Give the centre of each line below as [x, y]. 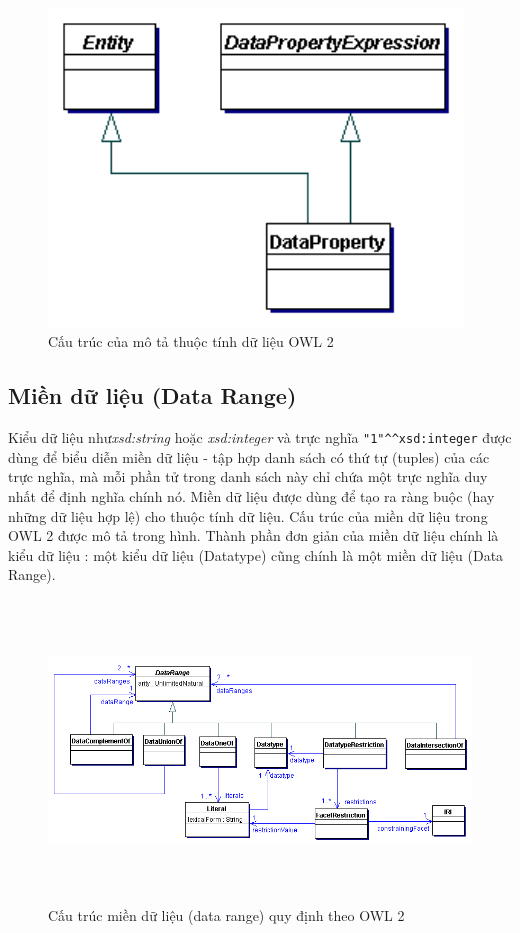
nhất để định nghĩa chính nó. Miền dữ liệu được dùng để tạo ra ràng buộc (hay [251, 496]
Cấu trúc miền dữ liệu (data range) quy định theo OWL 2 [226, 914]
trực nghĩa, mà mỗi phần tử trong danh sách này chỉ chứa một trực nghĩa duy [248, 476]
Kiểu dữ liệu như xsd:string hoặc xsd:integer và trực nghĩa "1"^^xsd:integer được [260, 437]
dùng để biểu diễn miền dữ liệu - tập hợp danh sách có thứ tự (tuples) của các [249, 456]
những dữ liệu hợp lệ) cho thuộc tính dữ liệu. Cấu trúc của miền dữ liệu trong [248, 515]
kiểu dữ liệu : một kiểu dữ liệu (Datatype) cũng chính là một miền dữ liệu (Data [256, 554]
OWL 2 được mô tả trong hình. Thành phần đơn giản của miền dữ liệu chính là [253, 535]
